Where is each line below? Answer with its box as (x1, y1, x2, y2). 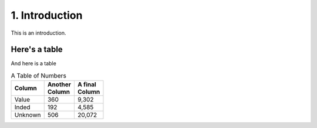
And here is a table (11, 60, 57, 67)
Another (47, 80, 72, 89)
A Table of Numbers (11, 72, 67, 80)
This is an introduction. (11, 29, 67, 36)
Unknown (14, 111, 41, 119)
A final (77, 80, 96, 89)
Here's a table (11, 45, 63, 55)
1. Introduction (11, 9, 83, 22)
